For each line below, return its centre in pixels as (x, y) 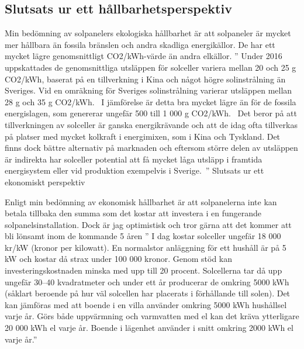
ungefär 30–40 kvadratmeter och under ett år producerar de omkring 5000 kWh (147, 281)
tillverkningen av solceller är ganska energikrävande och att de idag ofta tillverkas (151, 124)
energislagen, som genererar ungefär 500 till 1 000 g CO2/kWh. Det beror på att (151, 113)
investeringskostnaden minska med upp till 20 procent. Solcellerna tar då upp (144, 270)
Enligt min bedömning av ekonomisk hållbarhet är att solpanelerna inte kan (141, 201)
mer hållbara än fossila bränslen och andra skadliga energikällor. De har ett (140, 44)
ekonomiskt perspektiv (45, 182)
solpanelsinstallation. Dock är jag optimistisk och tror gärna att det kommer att (148, 224)
